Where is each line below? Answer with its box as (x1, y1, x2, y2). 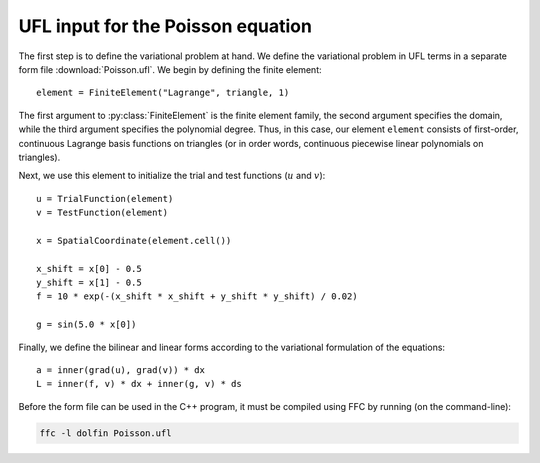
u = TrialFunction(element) (36, 193, 174, 204)
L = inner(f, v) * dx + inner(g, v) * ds (36, 378, 242, 390)
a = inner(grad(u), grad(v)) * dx (36, 364, 205, 375)
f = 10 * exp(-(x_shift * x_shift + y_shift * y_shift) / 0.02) (36, 291, 359, 302)
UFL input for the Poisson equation (18, 15, 312, 37)
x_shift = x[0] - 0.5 (36, 263, 142, 274)
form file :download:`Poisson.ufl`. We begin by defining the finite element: (18, 63, 322, 75)
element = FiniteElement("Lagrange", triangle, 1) (36, 87, 290, 99)
